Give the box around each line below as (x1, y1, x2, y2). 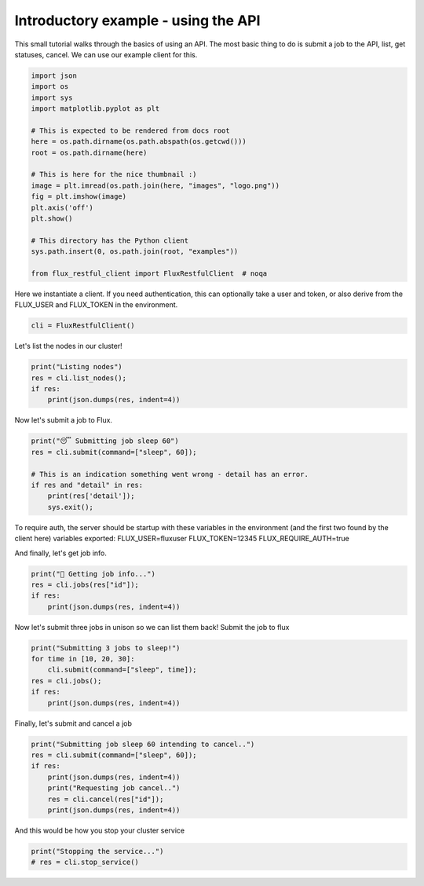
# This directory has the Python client (31, 236, 188, 245)
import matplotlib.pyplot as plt (31, 104, 160, 113)
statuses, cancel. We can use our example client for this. (14, 49, 198, 59)
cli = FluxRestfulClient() (31, 321, 135, 330)
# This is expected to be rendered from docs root (31, 126, 231, 135)
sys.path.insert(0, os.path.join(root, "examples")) (31, 247, 239, 256)
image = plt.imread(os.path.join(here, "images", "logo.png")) (31, 181, 280, 190)
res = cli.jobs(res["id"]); (31, 580, 139, 589)
